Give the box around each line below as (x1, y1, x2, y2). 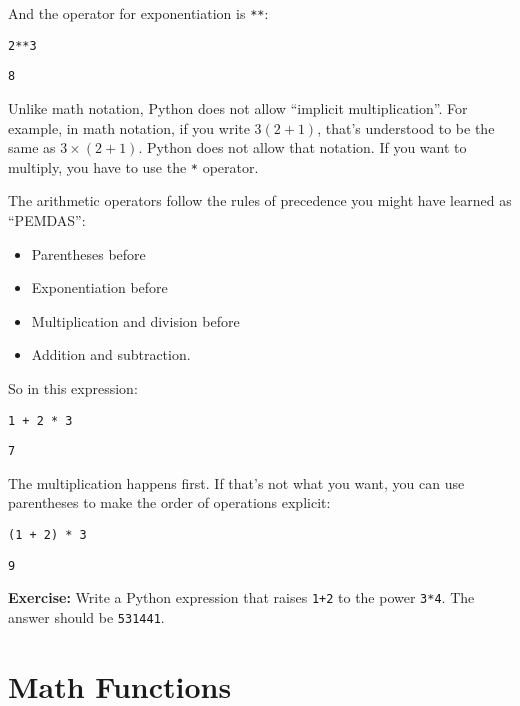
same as (8, 137, 56, 158)
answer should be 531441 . (8, 607, 165, 628)
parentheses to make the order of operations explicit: (8, 492, 331, 513)
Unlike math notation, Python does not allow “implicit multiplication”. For (8, 97, 468, 118)
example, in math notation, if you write (8, 117, 250, 138)
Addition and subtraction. (31, 344, 191, 365)
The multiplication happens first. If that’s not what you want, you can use (8, 472, 465, 493)
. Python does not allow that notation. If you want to (138, 137, 467, 158)
